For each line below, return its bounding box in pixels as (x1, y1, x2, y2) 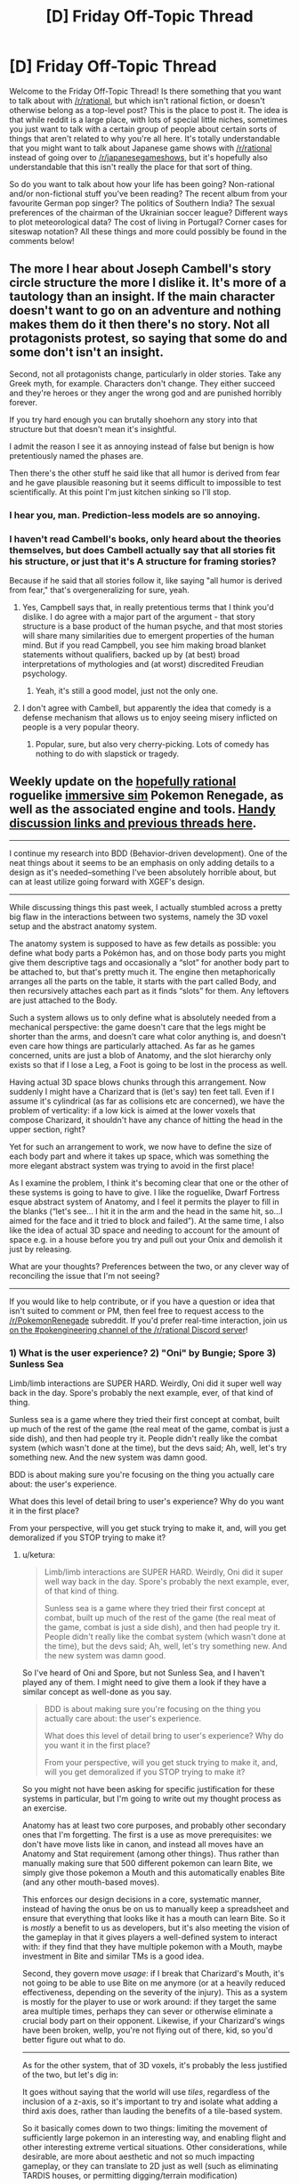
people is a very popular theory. (21, 721, 140, 732)
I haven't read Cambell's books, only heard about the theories (9, 533, 282, 545)
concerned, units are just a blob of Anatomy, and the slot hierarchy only (9, 1049, 271, 1061)
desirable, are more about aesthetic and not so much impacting (21, 2151, 255, 2162)
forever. (9, 396, 38, 407)
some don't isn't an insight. (9, 345, 165, 360)
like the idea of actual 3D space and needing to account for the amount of (9, 1225, 280, 1235)
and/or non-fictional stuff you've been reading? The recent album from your (9, 188, 287, 199)
